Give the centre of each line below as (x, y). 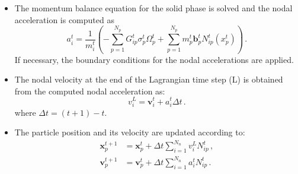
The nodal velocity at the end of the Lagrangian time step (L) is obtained (149, 79)
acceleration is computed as (64, 19)
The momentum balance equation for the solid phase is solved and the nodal (153, 8)
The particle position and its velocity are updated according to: (130, 132)
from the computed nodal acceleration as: (90, 91)
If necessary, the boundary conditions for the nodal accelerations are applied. (154, 59)
